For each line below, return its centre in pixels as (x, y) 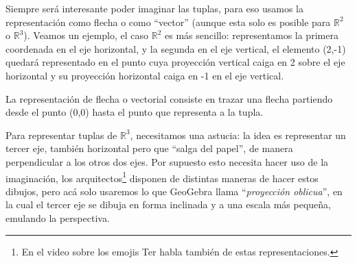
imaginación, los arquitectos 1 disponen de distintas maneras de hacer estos (162, 177)
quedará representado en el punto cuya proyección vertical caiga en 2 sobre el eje (175, 62)
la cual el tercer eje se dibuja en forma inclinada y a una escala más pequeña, (168, 204)
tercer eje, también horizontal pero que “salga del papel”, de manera (149, 148)
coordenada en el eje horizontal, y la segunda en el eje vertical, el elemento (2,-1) (176, 48)
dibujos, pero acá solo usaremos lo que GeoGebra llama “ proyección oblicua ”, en (174, 191)
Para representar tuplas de (61, 135)
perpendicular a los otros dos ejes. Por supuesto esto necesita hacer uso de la (167, 161)
